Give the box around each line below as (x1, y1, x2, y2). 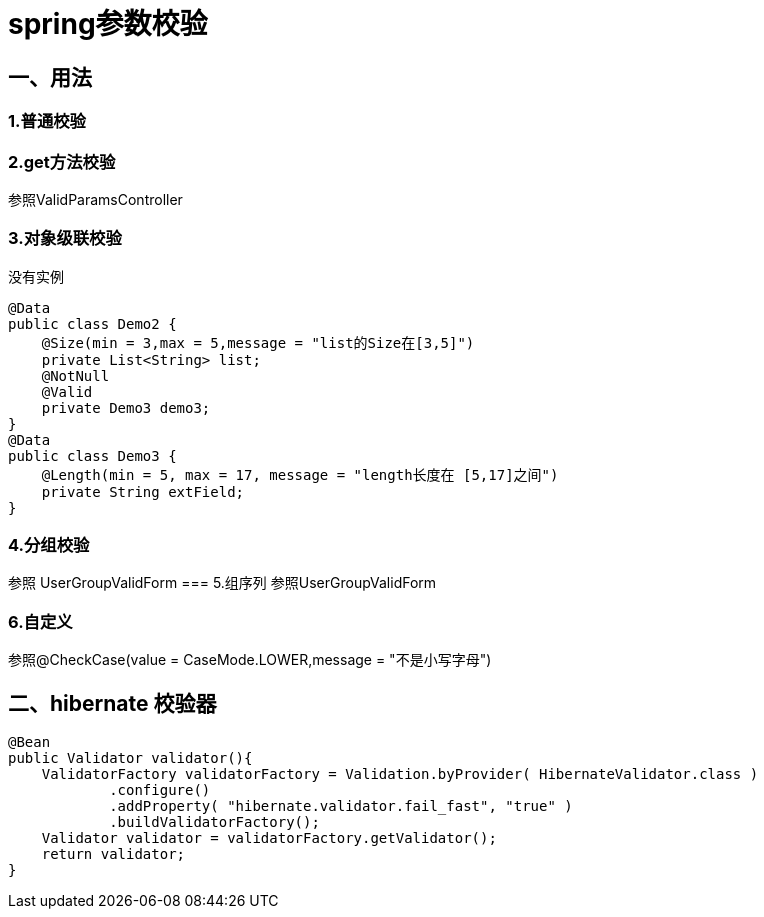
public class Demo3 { (8, 447, 177, 464)
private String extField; (41, 483, 245, 500)
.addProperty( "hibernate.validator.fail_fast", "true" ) (109, 798, 573, 815)
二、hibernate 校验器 (8, 690, 217, 716)
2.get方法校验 (8, 151, 116, 172)
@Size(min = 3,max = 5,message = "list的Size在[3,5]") (41, 334, 475, 351)
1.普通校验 (8, 111, 86, 132)
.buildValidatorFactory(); (109, 814, 320, 831)
